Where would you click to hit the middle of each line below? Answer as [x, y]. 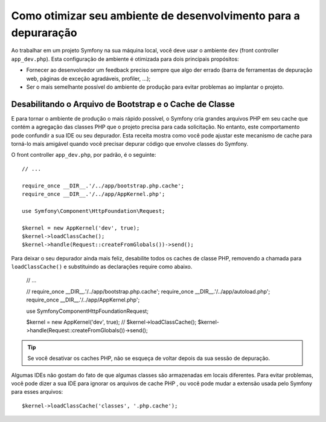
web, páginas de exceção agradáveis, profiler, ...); [88, 78]
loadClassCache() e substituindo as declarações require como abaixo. [102, 267]
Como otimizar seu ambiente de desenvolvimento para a [155, 16]
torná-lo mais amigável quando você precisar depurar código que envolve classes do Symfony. [130, 143]
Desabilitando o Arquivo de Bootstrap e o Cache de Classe [123, 104]
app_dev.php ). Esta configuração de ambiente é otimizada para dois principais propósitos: [125, 59]
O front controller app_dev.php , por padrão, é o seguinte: [84, 155]
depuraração [44, 33]
